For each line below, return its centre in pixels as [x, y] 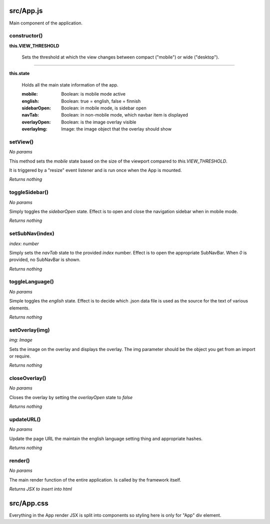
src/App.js [26, 11]
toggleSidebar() [29, 192]
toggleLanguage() [32, 281]
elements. [19, 308]
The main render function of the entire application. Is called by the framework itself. [95, 479]
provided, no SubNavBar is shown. [45, 259]
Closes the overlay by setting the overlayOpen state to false [71, 397]
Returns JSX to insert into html [41, 489]
